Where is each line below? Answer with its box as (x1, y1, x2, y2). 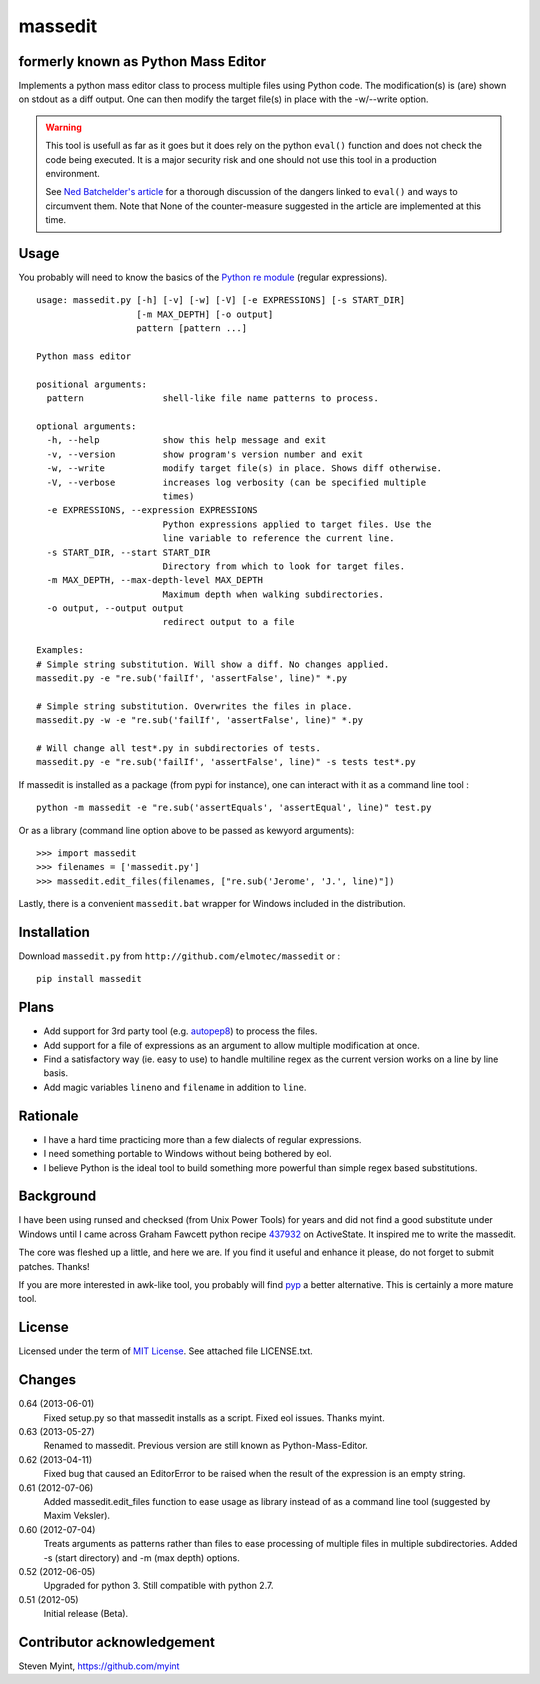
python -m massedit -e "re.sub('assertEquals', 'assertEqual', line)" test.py (36, 802, 432, 814)
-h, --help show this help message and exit (46, 435, 327, 446)
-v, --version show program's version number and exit (46, 448, 364, 460)
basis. (43, 1067, 69, 1079)
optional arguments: (36, 421, 137, 432)
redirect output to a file (162, 616, 295, 628)
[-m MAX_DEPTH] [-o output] (136, 308, 274, 320)
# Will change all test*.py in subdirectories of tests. (36, 742, 322, 754)
